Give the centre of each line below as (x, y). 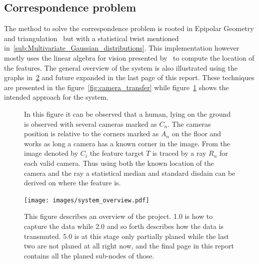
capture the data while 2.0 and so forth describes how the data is (124, 226)
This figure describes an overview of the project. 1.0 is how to (118, 216)
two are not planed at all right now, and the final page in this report (129, 246)
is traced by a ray (179, 153)
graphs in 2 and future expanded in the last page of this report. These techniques (129, 77)
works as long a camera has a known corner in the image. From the (127, 143)
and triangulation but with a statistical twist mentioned (91, 38)
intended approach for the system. (56, 97)
